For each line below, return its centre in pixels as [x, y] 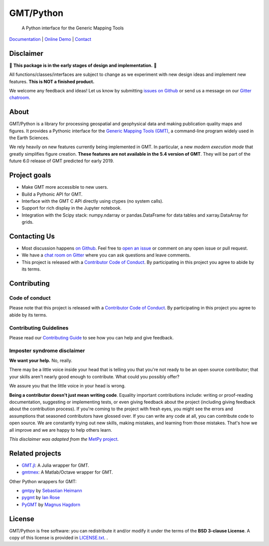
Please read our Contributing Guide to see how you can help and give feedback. [91, 337]
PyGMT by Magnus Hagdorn [51, 505]
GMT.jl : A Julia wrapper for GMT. [56, 465]
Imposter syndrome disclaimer [47, 350]
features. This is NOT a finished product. [52, 81]
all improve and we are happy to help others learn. [61, 430]
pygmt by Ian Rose [41, 498]
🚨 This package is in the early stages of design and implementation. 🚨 [83, 65]
